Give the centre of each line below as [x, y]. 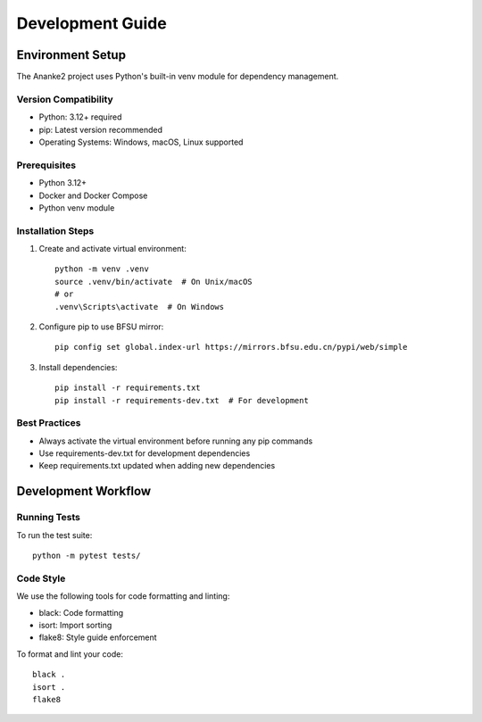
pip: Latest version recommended [101, 129]
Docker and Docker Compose [93, 195]
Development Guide [91, 23]
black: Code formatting [81, 612]
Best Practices [49, 423]
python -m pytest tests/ [87, 556]
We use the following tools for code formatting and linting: [123, 596]
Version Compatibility [65, 99]
